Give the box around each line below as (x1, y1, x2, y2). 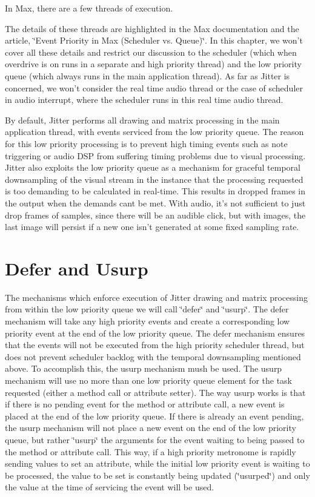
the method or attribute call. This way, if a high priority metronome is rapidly (5, 445, 296, 458)
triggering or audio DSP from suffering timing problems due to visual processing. (5, 149, 306, 162)
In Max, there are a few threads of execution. (5, 2, 173, 14)
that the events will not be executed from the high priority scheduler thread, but (5, 338, 305, 351)
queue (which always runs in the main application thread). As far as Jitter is (5, 69, 290, 82)
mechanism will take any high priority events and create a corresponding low (5, 315, 290, 327)
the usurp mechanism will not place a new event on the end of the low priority (5, 421, 296, 434)
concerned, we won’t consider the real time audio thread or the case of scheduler (5, 81, 303, 94)
